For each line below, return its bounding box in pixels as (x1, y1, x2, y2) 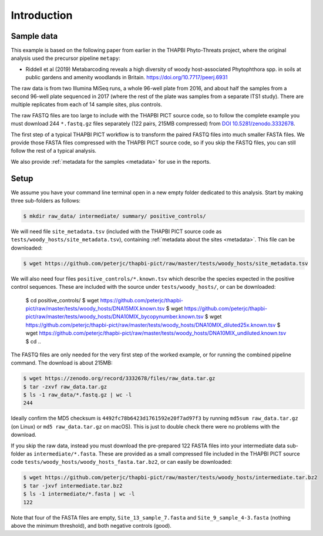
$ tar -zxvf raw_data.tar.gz (23, 383, 107, 390)
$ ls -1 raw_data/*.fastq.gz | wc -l (23, 392, 132, 399)
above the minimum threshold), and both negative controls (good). (11, 522, 171, 529)
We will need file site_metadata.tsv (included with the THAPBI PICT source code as (11, 228, 222, 235)
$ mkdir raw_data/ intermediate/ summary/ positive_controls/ (23, 213, 206, 220)
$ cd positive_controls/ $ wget (25, 296, 99, 304)
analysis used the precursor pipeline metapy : (11, 55, 120, 62)
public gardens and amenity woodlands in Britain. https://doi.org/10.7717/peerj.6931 (25, 74, 228, 81)
